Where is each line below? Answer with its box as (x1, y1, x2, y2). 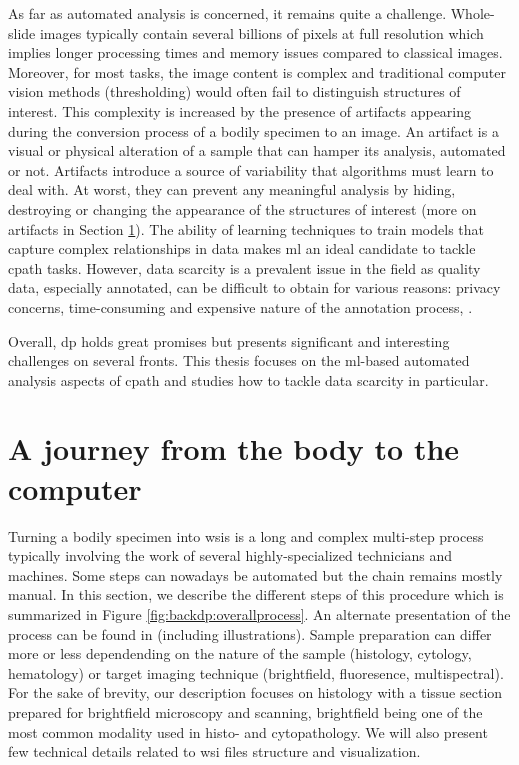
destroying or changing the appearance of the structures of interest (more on (8, 198, 477, 219)
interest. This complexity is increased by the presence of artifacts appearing (8, 100, 472, 121)
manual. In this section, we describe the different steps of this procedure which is (8, 584, 504, 605)
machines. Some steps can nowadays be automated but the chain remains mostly (8, 564, 503, 585)
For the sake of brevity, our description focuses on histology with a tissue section (8, 682, 503, 703)
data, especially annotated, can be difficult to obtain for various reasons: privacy (8, 277, 501, 298)
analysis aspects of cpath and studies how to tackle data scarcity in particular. (8, 369, 489, 390)
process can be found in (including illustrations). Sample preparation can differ (8, 623, 492, 644)
